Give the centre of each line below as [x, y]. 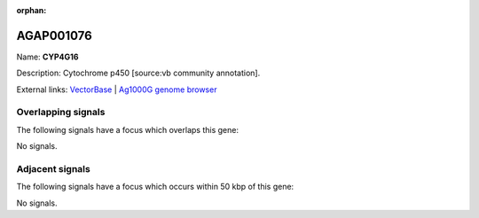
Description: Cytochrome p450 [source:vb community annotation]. [138, 73]
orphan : [31, 10]
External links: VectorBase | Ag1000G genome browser [117, 90]
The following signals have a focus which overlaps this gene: [128, 129]
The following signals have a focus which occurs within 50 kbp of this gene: [155, 187]
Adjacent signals [53, 168]
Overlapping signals [61, 113]
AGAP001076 [54, 35]
